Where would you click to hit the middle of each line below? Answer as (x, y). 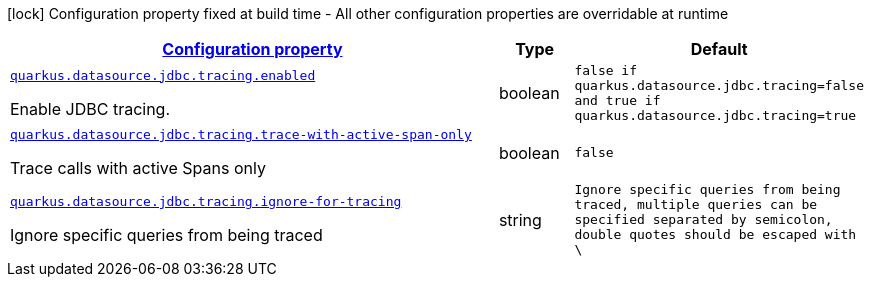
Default (719, 49)
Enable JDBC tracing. (90, 108)
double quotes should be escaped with (715, 234)
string (520, 219)
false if (606, 70)
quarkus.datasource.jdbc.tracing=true (715, 115)
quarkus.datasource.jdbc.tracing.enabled (163, 75)
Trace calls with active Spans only (138, 168)
